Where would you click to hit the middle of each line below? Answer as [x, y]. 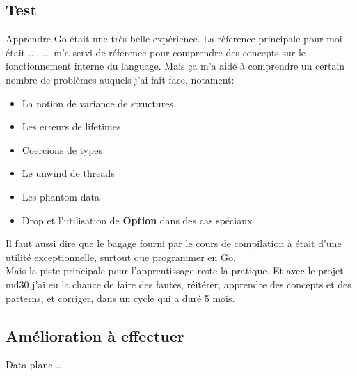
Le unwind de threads [68, 173]
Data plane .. [33, 365]
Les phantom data [61, 196]
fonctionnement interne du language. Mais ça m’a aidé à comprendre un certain [175, 66]
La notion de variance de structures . [99, 103]
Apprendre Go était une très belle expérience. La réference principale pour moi [174, 39]
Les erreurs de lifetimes [71, 126]
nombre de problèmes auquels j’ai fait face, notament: [120, 79]
